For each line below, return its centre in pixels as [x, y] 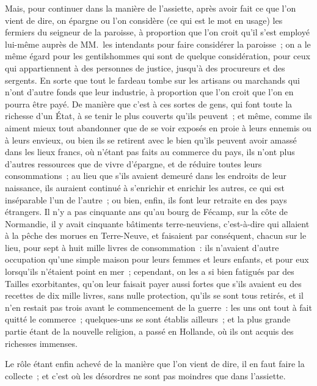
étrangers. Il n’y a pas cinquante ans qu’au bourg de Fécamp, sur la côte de [147, 212]
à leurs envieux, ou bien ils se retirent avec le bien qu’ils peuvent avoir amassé [151, 140]
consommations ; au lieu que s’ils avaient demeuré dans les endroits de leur [146, 176]
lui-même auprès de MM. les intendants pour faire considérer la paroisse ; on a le [158, 44]
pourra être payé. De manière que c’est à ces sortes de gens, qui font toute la [149, 104]
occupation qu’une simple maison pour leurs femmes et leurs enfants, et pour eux [157, 259]
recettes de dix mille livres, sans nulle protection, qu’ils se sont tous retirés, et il [154, 295]
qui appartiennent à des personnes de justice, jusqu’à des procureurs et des [145, 67]
